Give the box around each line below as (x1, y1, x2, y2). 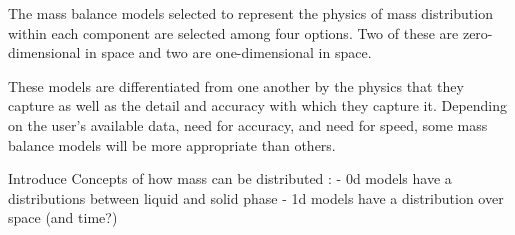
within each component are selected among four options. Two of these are (8, 22, 459, 43)
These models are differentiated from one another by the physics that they (8, 75, 464, 96)
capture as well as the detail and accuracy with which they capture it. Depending (8, 95, 508, 116)
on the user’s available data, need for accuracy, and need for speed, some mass (8, 114, 488, 135)
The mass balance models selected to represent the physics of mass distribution (8, 3, 493, 23)
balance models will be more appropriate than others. (8, 134, 336, 155)
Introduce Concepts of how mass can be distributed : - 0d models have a (8, 168, 452, 189)
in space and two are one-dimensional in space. (85, 42, 372, 63)
